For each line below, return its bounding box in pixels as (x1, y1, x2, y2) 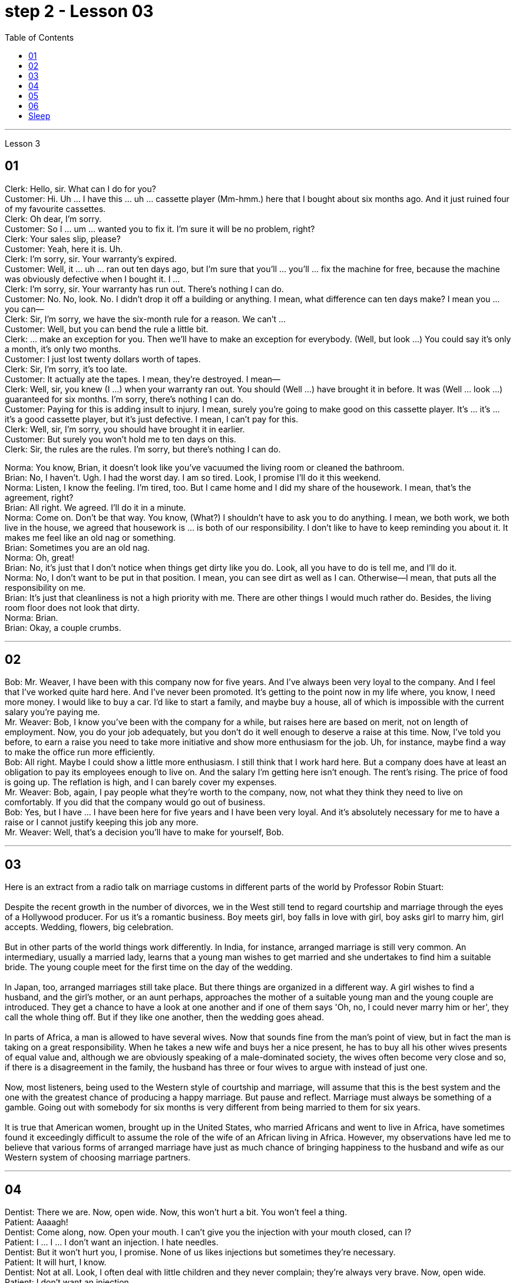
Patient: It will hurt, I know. (5, 1257, 107, 1268)
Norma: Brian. (5, 612, 58, 623)
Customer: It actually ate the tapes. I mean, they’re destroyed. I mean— (5, 373, 281, 384)
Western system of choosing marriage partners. (5, 1152, 191, 1163)
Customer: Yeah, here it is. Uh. (5, 243, 123, 254)
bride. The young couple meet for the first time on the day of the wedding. (5, 962, 293, 973)
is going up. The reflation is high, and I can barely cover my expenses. (5, 777, 277, 788)
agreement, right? (5, 492, 74, 502)
